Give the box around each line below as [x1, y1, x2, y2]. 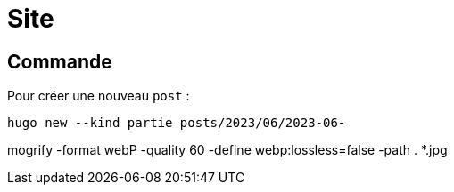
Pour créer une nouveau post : [7, 88, 190, 104]
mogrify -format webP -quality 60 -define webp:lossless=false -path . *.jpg [7, 142, 448, 158]
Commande [7, 50, 112, 73]
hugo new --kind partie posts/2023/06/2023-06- [7, 116, 346, 131]
